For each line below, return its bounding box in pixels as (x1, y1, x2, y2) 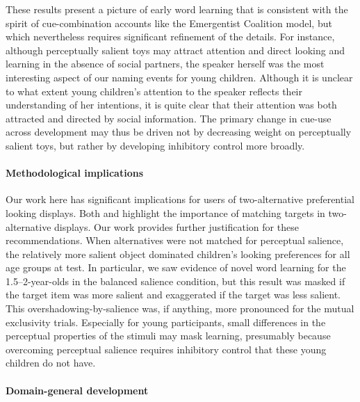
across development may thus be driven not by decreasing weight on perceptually (6, 124, 352, 139)
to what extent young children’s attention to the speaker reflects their (6, 83, 302, 98)
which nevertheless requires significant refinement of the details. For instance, (6, 29, 335, 44)
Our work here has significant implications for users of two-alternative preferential (6, 192, 354, 207)
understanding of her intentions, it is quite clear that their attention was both (6, 97, 337, 112)
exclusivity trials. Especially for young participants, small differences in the (6, 314, 326, 329)
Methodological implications (6, 166, 144, 180)
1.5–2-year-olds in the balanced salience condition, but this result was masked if (6, 273, 345, 288)
